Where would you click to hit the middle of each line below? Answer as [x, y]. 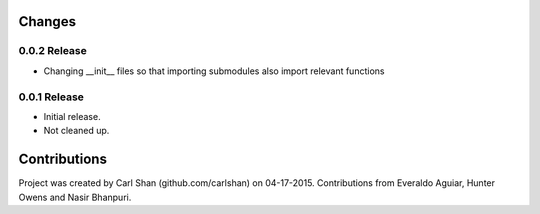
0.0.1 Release [51, 97]
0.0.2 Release [52, 51]
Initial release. [72, 116]
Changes [47, 21]
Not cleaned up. [76, 131]
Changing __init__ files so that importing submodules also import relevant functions [214, 71]
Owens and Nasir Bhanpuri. [75, 197]
